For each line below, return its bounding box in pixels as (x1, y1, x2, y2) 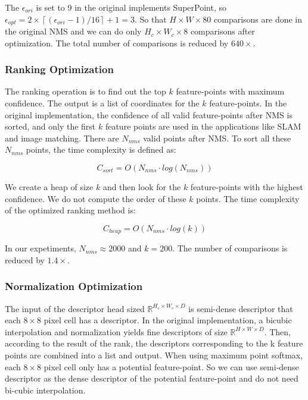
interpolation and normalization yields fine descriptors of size (5, 325, 228, 338)
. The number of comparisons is (172, 242, 288, 254)
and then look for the (102, 181, 181, 193)
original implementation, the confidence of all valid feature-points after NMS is (5, 108, 293, 121)
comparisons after (190, 25, 255, 37)
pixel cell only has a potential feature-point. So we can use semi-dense (43, 360, 299, 373)
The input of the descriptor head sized (5, 302, 145, 314)
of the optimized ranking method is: (5, 204, 136, 216)
